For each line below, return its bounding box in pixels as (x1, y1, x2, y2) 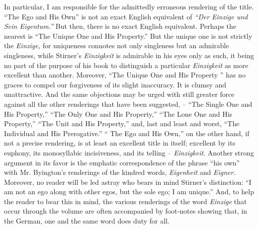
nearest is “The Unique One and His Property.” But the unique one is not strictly (4, 30, 253, 41)
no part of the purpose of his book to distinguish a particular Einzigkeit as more (4, 60, 249, 70)
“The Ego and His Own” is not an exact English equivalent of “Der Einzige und (4, 11, 248, 21)
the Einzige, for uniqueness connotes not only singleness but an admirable (4, 40, 229, 51)
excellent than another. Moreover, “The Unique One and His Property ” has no (4, 70, 246, 80)
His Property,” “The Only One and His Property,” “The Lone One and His (4, 108, 233, 119)
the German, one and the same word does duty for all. (4, 216, 170, 226)
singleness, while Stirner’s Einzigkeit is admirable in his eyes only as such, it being (4, 50, 254, 60)
